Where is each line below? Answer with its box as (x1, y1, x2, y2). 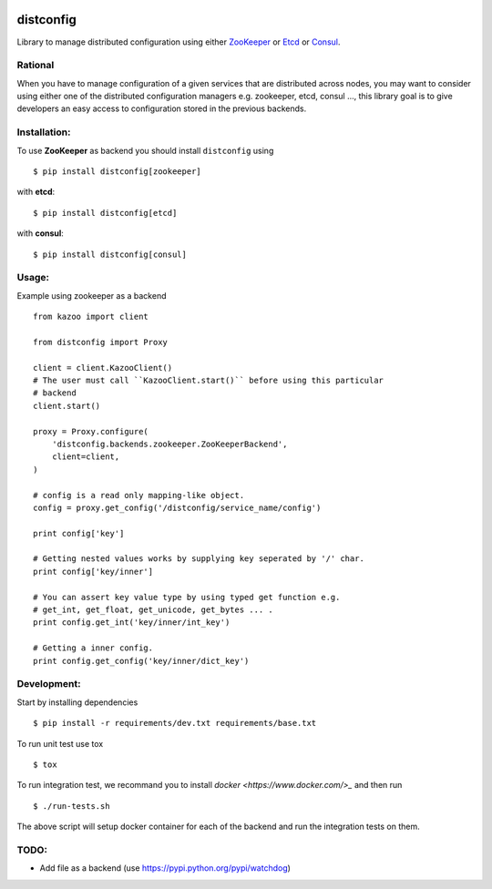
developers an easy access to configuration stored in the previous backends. (16, 103, 307, 114)
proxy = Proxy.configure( (33, 426, 149, 436)
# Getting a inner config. (33, 643, 154, 653)
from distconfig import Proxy (33, 337, 169, 347)
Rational (16, 59, 55, 72)
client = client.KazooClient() (33, 363, 173, 373)
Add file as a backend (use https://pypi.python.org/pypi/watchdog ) (39, 863, 292, 874)
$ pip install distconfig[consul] (33, 249, 187, 260)
